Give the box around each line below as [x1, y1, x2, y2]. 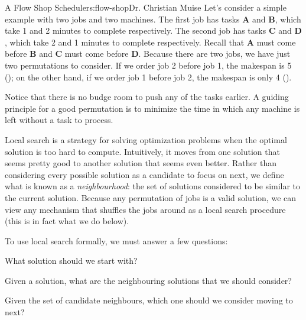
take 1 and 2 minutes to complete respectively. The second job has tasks [5, 24, 266, 37]
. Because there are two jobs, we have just [138, 47, 291, 60]
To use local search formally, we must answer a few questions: [5, 234, 228, 247]
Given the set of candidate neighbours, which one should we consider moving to [5, 294, 293, 306]
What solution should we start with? [5, 254, 138, 267]
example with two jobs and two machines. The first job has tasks [5, 12, 240, 25]
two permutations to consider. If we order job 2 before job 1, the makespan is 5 [5, 59, 292, 71]
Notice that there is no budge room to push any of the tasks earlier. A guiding [5, 90, 289, 103]
